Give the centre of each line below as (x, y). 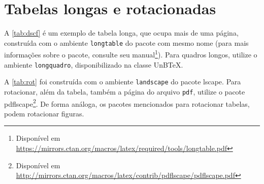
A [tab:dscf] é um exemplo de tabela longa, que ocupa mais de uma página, (121, 33)
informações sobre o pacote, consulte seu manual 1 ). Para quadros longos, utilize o (131, 54)
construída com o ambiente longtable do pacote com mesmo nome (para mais (126, 42)
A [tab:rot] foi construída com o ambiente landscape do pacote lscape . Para (123, 82)
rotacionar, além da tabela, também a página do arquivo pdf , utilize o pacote (125, 91)
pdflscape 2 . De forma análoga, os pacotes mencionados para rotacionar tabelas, (127, 103)
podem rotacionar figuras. (44, 113)
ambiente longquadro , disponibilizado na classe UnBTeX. (94, 64)
